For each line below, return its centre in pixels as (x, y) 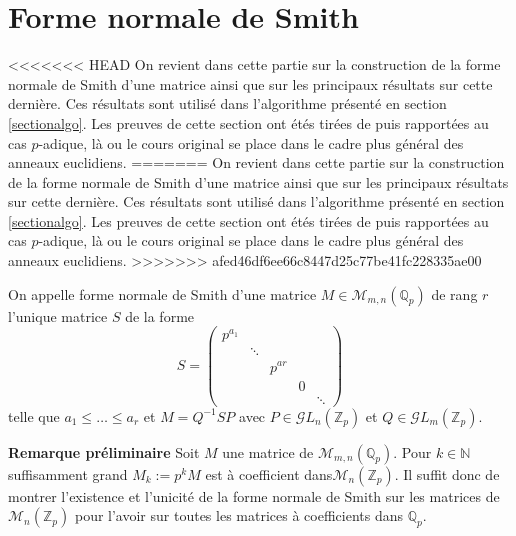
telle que (34, 415)
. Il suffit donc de (447, 473)
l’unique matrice (58, 315)
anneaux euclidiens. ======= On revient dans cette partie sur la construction (256, 162)
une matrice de (268, 451)
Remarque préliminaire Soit (104, 451)
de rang (454, 293)
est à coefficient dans (269, 473)
